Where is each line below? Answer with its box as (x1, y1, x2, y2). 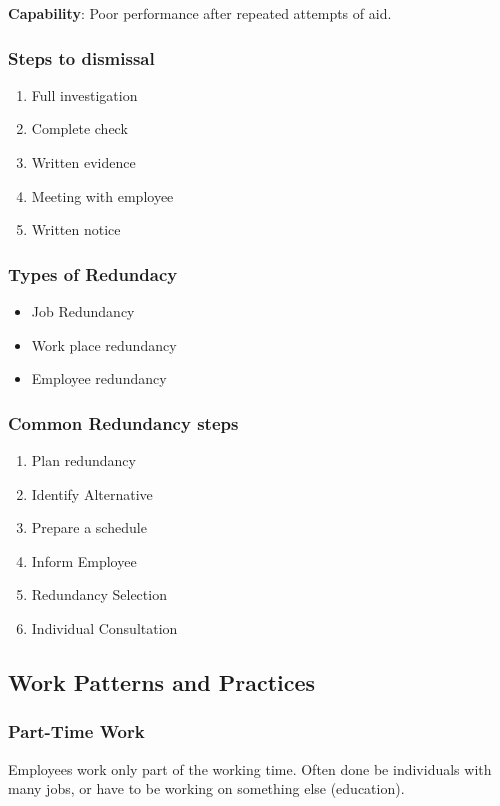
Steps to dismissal (8, 45, 155, 70)
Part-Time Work (8, 719, 145, 744)
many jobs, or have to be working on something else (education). (8, 778, 405, 799)
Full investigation (31, 84, 138, 105)
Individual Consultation (31, 617, 178, 638)
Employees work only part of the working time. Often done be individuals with (8, 758, 492, 779)
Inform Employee (31, 550, 137, 571)
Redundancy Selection (31, 584, 167, 605)
